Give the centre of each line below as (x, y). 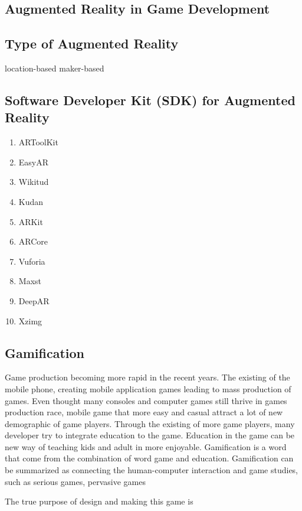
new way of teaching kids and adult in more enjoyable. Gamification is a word (146, 446)
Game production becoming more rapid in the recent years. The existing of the (147, 377)
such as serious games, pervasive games (75, 481)
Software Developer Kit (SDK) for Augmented (150, 100)
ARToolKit (38, 142)
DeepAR (34, 300)
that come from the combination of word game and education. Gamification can (149, 458)
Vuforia (32, 261)
